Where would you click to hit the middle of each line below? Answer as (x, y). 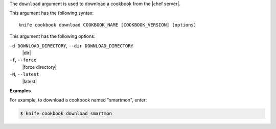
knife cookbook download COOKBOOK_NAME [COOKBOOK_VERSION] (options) (108, 25)
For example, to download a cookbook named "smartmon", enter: (78, 100)
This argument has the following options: (52, 36)
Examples (20, 91)
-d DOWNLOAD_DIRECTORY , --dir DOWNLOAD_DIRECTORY (72, 45)
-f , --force (23, 60)
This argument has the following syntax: (52, 13)
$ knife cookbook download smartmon (66, 114)
